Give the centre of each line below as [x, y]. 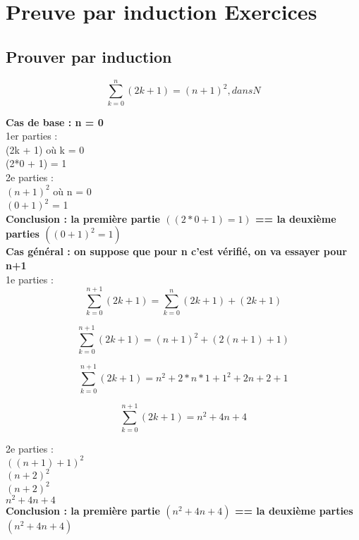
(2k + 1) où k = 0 [45, 149]
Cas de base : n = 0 [55, 122]
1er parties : [32, 136]
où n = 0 [72, 191]
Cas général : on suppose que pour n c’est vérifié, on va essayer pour [176, 251]
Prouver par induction [89, 56]
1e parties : [30, 279]
